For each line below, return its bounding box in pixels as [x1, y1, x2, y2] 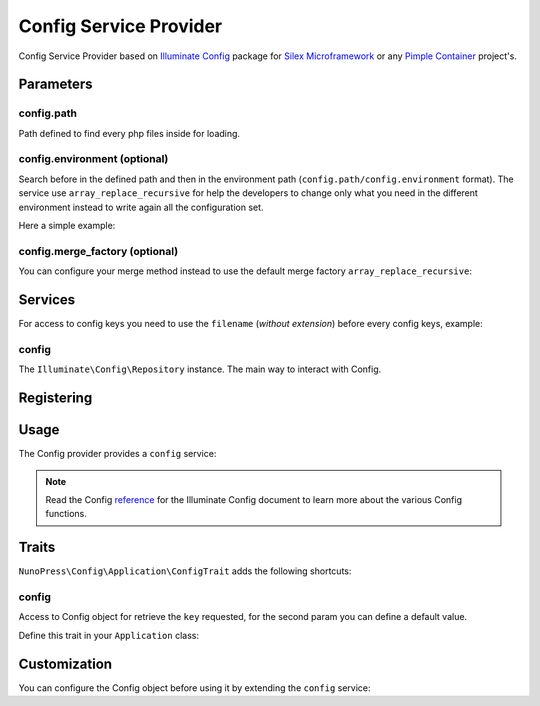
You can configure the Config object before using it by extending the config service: [18, 681, 371, 694]
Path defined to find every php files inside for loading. [18, 127, 240, 139]
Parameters [18, 76, 93, 93]
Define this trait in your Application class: [18, 629, 200, 641]
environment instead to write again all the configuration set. [18, 201, 264, 213]
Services [18, 291, 76, 308]
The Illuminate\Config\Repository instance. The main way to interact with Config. [18, 363, 382, 375]
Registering [18, 390, 93, 407]
